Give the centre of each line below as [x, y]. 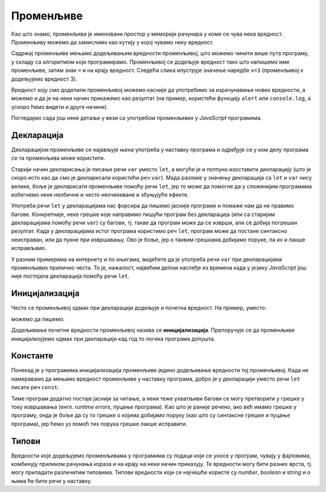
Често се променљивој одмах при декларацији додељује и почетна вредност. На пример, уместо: [139, 308]
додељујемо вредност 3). [44, 79]
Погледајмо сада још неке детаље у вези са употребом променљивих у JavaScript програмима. [137, 118]
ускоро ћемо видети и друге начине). [60, 107]
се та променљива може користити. [58, 158]
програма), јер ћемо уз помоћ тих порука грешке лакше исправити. [99, 424]
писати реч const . [35, 387]
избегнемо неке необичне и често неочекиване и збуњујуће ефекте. [100, 194]
